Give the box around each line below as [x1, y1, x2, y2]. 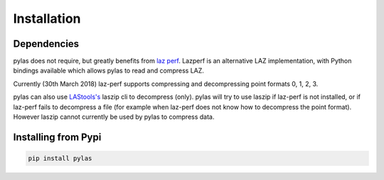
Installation [13, 11, 81, 26]
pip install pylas [28, 154, 92, 163]
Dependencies [13, 38, 80, 50]
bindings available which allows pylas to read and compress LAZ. [13, 66, 204, 75]
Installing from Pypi [13, 131, 102, 143]
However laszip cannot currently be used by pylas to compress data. [13, 112, 215, 121]
